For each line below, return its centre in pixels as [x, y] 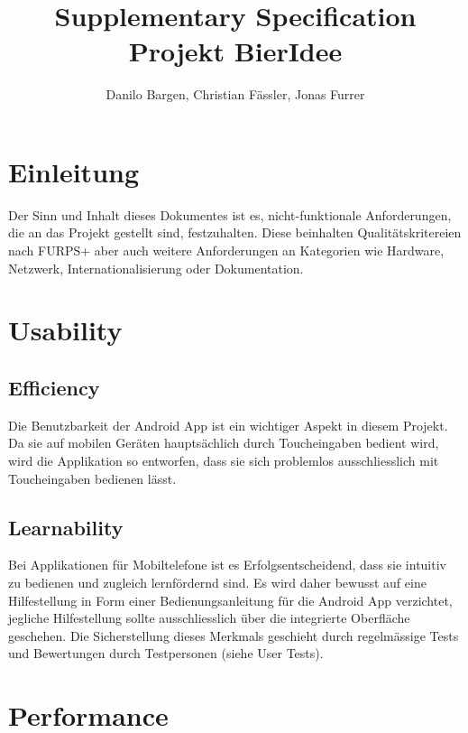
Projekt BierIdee [235, 51]
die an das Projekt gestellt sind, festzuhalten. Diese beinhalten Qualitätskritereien [235, 232]
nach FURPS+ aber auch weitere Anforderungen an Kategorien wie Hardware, [226, 251]
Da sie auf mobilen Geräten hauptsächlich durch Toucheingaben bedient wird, [224, 443]
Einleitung [74, 171]
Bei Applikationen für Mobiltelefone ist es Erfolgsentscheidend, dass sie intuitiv [227, 565]
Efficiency [54, 387]
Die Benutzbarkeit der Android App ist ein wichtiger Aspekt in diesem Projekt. [228, 425]
